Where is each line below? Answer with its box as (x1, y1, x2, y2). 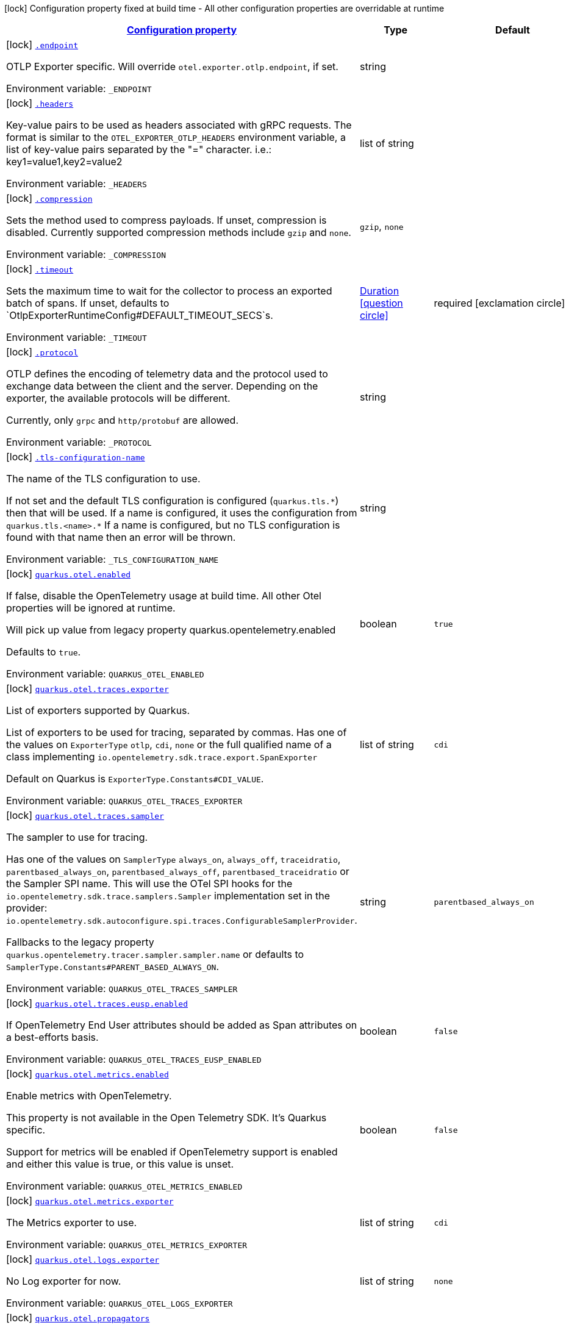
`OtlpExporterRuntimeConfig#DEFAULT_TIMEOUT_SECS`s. (6, 309, 273, 321)
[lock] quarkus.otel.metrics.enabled (6, 1068, 169, 1080)
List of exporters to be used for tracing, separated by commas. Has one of (6, 726, 347, 738)
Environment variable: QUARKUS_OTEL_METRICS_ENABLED (6, 1180, 243, 1192)
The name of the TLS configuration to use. (6, 473, 201, 485)
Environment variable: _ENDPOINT (6, 82, 152, 95)
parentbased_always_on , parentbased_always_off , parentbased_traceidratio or (6, 865, 349, 877)
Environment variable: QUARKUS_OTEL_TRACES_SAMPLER (6, 982, 238, 994)
